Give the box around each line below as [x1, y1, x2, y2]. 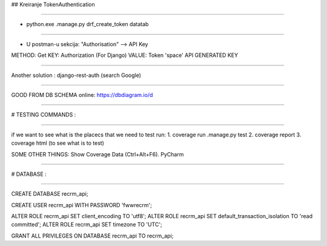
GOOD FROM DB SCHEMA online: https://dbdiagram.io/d [11, 91, 153, 98]
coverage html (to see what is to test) [11, 139, 104, 147]
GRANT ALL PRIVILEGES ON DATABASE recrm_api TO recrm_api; [11, 232, 174, 239]
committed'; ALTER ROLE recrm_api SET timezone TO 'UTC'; [11, 221, 163, 228]
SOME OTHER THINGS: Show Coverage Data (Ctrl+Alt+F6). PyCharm [11, 150, 184, 158]
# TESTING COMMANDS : [11, 111, 76, 118]
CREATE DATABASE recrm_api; [11, 190, 88, 198]
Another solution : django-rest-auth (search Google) [11, 71, 142, 79]
